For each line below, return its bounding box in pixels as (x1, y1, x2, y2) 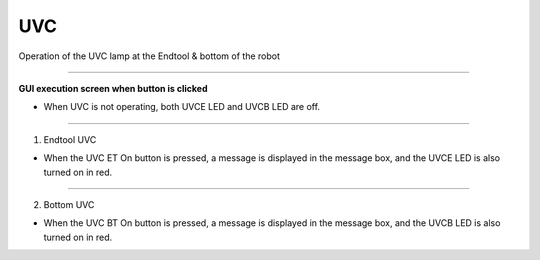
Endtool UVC (43, 133, 97, 145)
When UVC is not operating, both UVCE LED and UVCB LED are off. (43, 101, 320, 113)
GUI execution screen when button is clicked (18, 82, 208, 94)
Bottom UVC (43, 198, 95, 210)
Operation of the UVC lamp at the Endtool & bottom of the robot (18, 50, 280, 62)
